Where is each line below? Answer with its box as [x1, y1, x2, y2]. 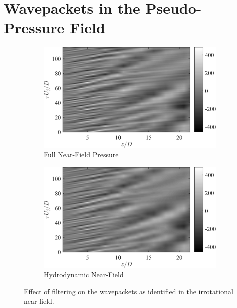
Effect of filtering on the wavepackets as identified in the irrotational [24, 286, 233, 296]
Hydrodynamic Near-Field [44, 269, 124, 280]
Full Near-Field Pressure [44, 149, 119, 160]
